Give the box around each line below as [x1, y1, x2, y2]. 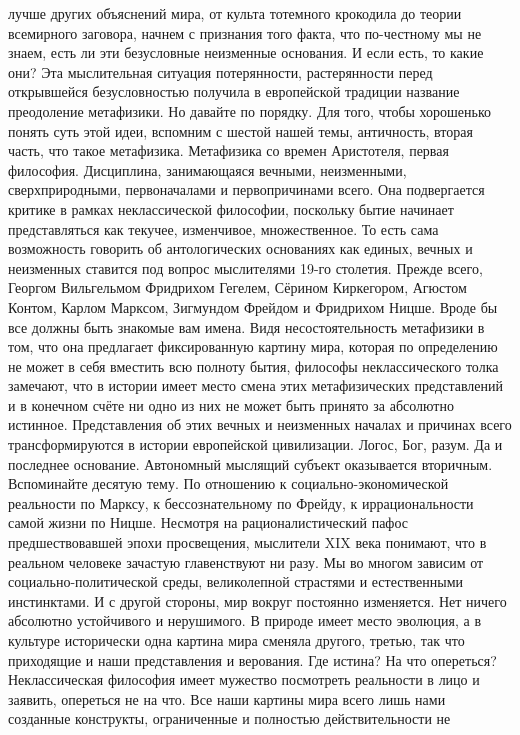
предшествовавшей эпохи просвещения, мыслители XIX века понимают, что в [8, 532, 487, 553]
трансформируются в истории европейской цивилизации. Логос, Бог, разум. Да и [8, 434, 503, 455]
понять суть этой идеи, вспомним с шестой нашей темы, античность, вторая [8, 120, 473, 141]
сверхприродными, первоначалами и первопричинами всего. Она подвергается [8, 179, 485, 200]
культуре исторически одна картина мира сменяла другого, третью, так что [8, 630, 465, 650]
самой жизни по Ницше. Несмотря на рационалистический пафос [8, 512, 409, 533]
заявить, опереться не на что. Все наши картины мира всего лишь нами [8, 688, 446, 709]
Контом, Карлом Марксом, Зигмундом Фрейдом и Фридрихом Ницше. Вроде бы [8, 296, 498, 317]
